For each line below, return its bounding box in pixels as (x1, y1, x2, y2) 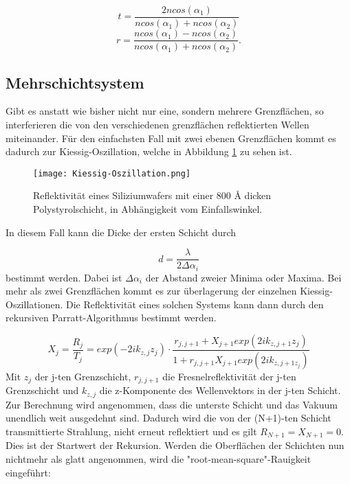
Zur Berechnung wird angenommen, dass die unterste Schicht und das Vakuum (6, 397, 338, 411)
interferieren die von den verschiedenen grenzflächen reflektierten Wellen (6, 117, 309, 131)
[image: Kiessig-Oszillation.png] (33, 168, 191, 178)
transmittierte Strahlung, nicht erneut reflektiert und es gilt (6, 424, 257, 438)
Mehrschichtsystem (6, 71, 144, 93)
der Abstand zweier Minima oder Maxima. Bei (145, 270, 342, 284)
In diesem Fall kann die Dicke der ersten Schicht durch (6, 224, 237, 239)
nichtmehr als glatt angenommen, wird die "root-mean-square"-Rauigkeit (6, 452, 311, 466)
